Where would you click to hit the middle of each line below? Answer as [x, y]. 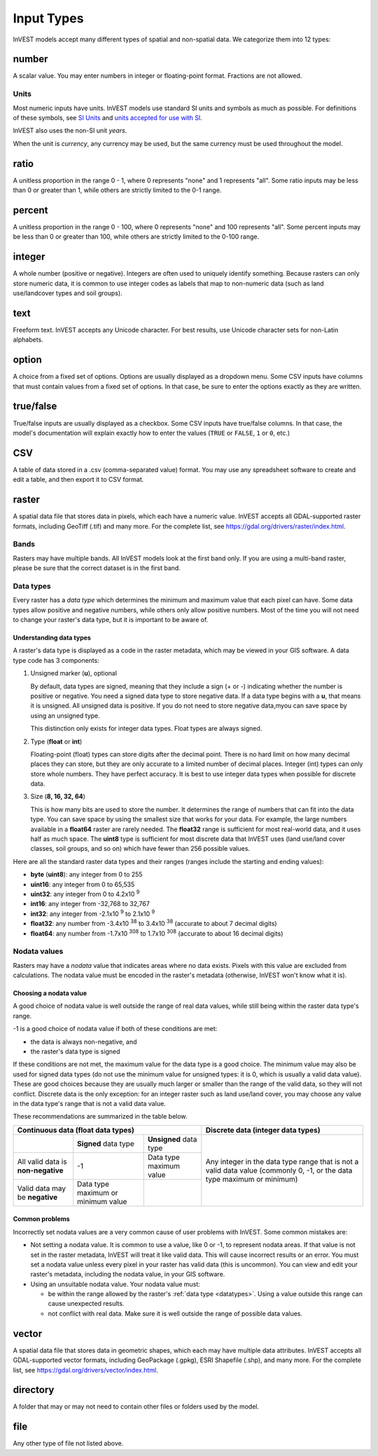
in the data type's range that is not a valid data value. [89, 1103]
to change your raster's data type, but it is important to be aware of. [111, 619]
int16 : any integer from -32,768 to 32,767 [90, 904]
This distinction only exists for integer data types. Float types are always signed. [146, 729]
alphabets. [28, 339]
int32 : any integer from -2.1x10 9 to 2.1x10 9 [93, 913]
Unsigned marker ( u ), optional [74, 673]
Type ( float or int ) [56, 741]
